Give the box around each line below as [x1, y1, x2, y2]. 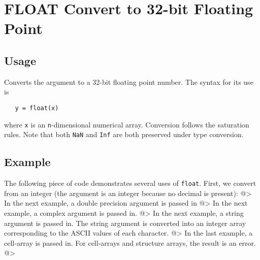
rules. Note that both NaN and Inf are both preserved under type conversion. [4, 129, 244, 140]
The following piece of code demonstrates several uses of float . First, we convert [4, 178, 256, 188]
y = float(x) [15, 104, 59, 112]
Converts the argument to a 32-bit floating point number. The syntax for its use [4, 76, 253, 87]
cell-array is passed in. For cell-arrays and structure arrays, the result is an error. [4, 237, 256, 248]
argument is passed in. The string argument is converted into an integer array [4, 217, 246, 228]
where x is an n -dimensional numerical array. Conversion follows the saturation [4, 119, 249, 129]
